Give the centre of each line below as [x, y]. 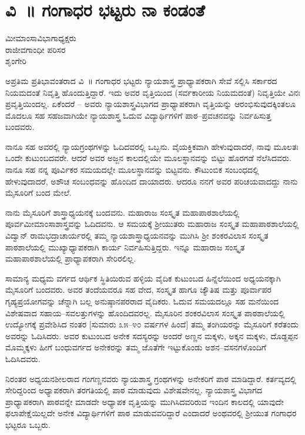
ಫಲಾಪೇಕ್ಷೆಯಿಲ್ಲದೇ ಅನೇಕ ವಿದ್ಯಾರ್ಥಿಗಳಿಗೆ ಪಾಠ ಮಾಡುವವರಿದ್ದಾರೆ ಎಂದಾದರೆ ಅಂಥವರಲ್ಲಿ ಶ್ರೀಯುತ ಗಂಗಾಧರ [151, 413]
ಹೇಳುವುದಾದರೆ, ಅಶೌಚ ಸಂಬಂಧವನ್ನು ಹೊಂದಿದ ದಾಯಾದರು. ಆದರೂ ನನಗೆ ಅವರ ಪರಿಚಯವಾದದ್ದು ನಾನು [152, 181]
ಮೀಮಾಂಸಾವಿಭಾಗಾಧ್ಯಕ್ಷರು [41, 38]
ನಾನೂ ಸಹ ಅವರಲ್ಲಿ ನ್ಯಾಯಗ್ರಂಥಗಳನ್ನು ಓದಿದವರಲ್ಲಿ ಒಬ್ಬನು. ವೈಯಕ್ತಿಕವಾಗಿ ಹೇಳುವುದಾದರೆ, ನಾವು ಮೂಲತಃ [152, 146]
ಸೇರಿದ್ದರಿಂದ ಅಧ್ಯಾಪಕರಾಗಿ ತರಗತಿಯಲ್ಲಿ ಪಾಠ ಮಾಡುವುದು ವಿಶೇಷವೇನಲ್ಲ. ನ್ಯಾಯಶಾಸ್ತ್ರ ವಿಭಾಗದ [134, 390]
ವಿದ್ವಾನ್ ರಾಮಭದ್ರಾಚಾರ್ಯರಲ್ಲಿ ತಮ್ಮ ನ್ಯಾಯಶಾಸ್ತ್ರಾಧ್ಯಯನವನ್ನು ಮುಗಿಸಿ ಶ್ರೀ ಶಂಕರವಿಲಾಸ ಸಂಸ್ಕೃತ [137, 235]
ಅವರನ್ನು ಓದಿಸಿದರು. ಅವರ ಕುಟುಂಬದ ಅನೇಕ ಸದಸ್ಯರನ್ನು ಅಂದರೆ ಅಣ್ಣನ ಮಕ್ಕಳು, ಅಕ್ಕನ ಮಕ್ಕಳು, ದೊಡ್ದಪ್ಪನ [152, 335]
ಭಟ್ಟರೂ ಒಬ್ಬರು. [28, 424]
